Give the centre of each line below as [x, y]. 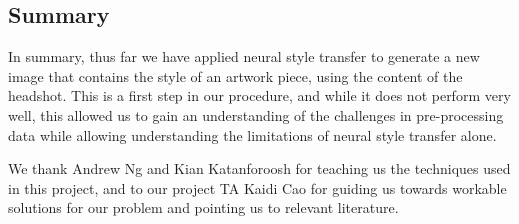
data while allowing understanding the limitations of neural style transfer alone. [252, 134]
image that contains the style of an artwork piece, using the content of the [235, 75]
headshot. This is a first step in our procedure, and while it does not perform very [259, 95]
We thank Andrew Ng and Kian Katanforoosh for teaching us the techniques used [259, 168]
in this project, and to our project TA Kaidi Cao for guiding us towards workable [257, 187]
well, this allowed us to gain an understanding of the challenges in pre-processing [256, 114]
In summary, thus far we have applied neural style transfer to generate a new [244, 56]
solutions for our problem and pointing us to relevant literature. [203, 207]
